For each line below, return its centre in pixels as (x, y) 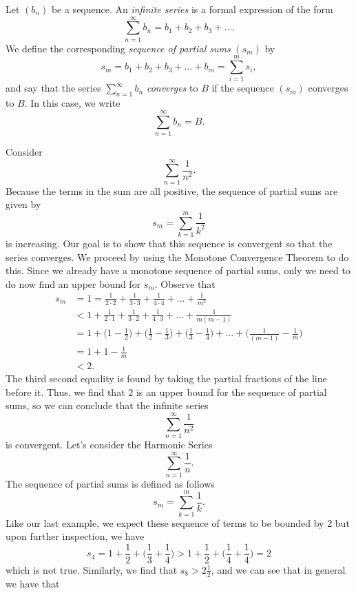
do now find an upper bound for (73, 283)
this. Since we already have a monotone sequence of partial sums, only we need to (178, 270)
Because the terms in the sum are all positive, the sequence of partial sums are (172, 190)
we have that (33, 583)
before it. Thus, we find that (65, 392)
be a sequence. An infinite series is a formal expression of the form (192, 9)
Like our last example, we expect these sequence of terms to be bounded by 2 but (178, 522)
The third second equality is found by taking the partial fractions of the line (166, 378)
